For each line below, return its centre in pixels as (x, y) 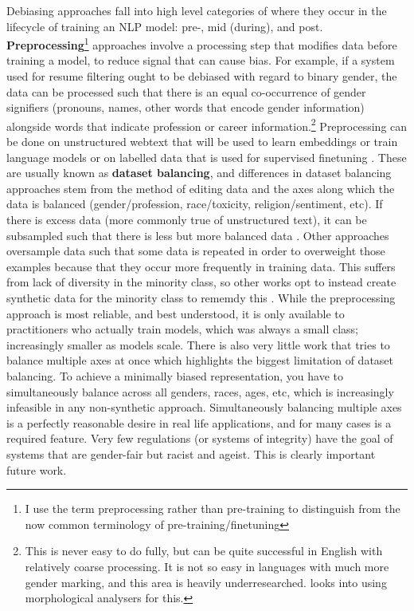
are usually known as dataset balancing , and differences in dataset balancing (199, 173)
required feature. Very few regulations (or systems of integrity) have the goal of (200, 438)
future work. (37, 469)
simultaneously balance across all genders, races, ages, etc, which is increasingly (200, 391)
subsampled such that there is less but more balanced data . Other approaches (198, 235)
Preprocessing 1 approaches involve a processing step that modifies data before (202, 43)
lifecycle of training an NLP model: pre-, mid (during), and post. (165, 26)
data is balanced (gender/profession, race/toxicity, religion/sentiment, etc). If (195, 204)
